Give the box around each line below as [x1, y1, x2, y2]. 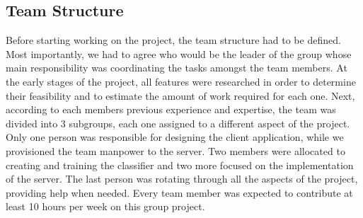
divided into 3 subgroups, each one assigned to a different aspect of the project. [6, 115, 350, 130]
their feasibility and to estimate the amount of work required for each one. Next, [6, 88, 355, 103]
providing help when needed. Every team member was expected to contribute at [6, 185, 353, 200]
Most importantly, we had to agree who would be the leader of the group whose [6, 46, 352, 61]
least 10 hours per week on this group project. [6, 199, 205, 214]
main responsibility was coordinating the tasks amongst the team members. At [6, 60, 347, 75]
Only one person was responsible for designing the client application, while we [6, 130, 344, 144]
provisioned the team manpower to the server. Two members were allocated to [6, 143, 345, 158]
